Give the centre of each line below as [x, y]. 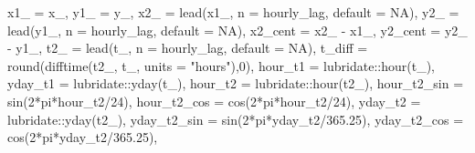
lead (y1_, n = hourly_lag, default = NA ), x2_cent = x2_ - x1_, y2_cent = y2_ [237, 30]
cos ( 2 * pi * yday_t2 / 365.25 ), [83, 137]
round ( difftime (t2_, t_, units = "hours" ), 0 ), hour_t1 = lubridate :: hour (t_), [221, 65]
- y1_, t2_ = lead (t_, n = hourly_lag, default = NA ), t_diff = [188, 48]
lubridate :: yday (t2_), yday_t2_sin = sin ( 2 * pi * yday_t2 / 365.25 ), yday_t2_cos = [236, 119]
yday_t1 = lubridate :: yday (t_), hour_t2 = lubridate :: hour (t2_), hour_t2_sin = [236, 83]
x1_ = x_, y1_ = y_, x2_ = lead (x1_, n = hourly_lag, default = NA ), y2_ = [233, 12]
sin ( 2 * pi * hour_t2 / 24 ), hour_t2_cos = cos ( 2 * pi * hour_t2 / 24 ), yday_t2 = [214, 101]
